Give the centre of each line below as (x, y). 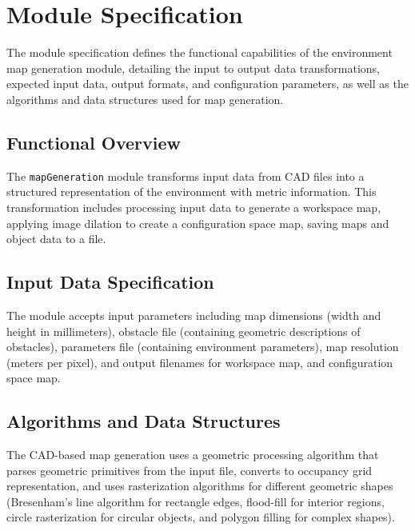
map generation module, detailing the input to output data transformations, (194, 68)
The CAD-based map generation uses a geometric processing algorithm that (193, 455)
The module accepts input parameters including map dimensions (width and (194, 315)
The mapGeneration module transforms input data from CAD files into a (186, 176)
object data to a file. (56, 239)
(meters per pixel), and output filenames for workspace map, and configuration (200, 362)
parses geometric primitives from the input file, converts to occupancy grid (190, 470)
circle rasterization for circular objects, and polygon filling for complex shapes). (201, 517)
